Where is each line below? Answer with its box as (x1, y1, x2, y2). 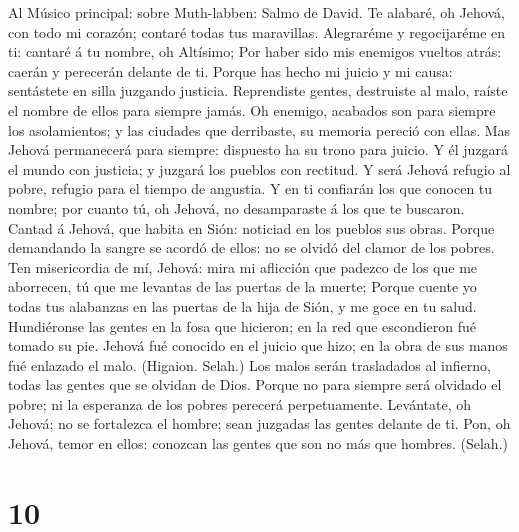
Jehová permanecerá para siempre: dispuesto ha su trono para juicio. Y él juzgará (8, 139, 509, 160)
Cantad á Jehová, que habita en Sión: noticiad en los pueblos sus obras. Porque (8, 217, 495, 238)
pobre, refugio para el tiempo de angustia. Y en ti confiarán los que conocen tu (8, 178, 493, 199)
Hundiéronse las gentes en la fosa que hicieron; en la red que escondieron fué (8, 315, 476, 336)
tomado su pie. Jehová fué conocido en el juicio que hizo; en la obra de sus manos (8, 335, 508, 356)
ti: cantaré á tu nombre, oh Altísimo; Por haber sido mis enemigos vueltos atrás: (8, 41, 502, 62)
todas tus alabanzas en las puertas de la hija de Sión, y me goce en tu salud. (8, 295, 477, 316)
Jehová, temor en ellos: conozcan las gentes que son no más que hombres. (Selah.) (8, 433, 508, 454)
